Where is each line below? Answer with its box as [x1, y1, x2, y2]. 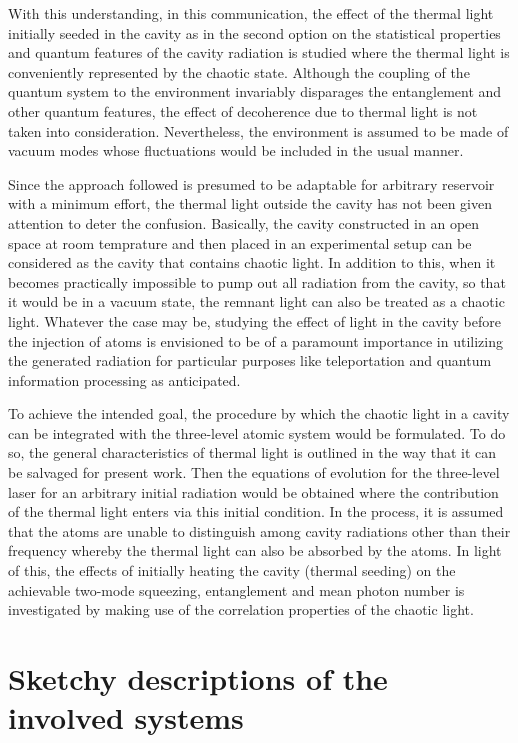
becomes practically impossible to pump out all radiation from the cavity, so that [8, 271, 506, 292]
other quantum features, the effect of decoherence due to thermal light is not [8, 100, 478, 121]
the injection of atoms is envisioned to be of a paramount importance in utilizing [8, 330, 503, 351]
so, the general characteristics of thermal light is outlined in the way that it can [8, 442, 497, 463]
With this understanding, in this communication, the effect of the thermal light [8, 3, 494, 23]
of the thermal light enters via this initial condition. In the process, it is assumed [8, 501, 504, 522]
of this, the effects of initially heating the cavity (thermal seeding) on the [8, 560, 456, 581]
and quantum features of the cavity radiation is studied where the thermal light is [8, 42, 510, 63]
